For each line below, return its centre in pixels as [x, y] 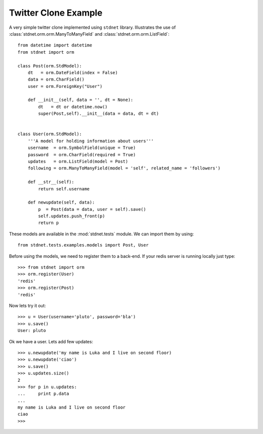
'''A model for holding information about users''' [91, 141]
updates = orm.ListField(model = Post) [78, 161]
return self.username [64, 189]
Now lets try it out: [28, 306]
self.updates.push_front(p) [72, 216]
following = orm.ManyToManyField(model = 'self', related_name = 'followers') [124, 168]
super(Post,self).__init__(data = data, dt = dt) [99, 114]
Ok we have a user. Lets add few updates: [51, 341]
